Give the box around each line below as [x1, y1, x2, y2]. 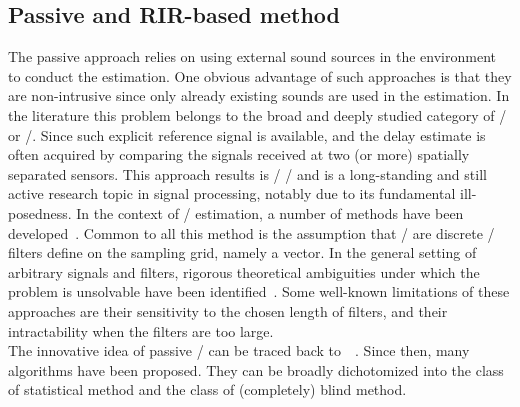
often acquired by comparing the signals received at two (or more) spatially [8, 144, 470, 165]
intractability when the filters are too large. [8, 320, 274, 341]
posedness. [8, 202, 72, 223]
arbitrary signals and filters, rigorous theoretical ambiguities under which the [8, 261, 480, 282]
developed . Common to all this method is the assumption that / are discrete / [8, 222, 495, 243]
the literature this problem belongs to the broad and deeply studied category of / [8, 104, 507, 125]
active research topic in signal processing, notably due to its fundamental [8, 183, 456, 204]
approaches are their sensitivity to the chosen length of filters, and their [8, 300, 448, 321]
